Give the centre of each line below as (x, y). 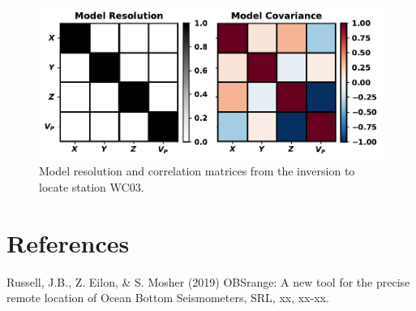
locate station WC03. (92, 187)
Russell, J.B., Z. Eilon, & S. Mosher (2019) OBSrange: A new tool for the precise (208, 281)
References (68, 242)
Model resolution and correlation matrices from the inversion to (197, 171)
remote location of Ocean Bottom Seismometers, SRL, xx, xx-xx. (168, 298)
